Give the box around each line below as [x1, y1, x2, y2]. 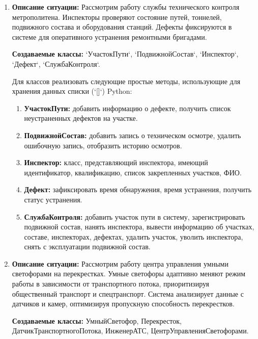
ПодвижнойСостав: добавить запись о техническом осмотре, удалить [24, 129, 241, 140]
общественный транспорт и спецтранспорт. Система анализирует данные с [12, 288, 244, 299]
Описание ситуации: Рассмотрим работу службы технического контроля [12, 2, 240, 12]
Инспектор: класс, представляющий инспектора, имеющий [24, 157, 208, 168]
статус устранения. [24, 194, 82, 204]
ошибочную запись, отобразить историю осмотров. [24, 140, 182, 150]
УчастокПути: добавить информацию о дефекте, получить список [24, 102, 231, 113]
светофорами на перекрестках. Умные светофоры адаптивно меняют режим [12, 268, 246, 279]
